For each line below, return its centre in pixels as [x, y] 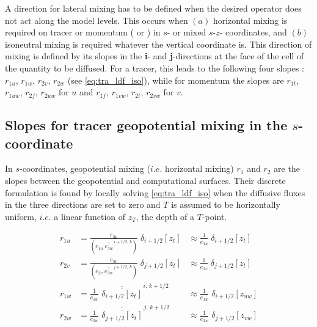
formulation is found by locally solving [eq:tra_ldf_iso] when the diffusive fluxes [155, 192]
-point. [214, 216]
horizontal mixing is [250, 20]
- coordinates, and [253, 32]
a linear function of [90, 216]
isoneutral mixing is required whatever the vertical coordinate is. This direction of [158, 44]
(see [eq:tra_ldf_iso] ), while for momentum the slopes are [176, 80]
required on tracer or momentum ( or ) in [83, 32]
